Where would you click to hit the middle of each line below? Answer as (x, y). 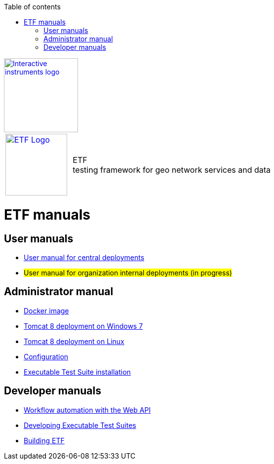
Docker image (46, 310)
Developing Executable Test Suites (80, 425)
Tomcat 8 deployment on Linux (74, 341)
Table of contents (32, 7)
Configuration (46, 356)
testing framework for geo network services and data (172, 170)
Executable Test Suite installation (77, 372)
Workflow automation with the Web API (87, 410)
